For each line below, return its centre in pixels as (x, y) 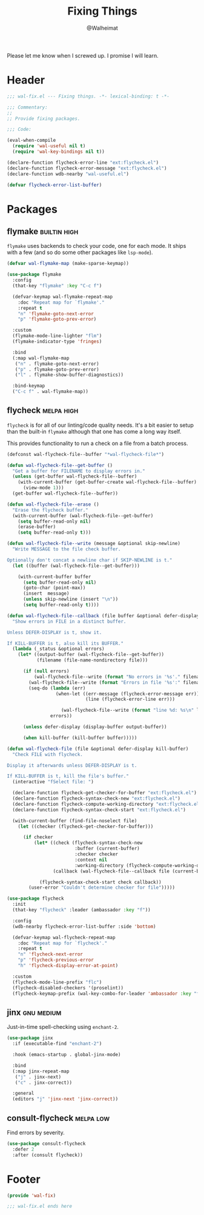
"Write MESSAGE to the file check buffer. (67, 549)
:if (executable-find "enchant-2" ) (57, 1044)
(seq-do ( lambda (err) (57, 688)
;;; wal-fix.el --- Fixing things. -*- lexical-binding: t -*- (88, 96)
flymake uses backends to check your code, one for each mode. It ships (97, 246)
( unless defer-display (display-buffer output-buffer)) (95, 727)
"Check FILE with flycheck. (48, 754)
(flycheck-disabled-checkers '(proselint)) (68, 988)
